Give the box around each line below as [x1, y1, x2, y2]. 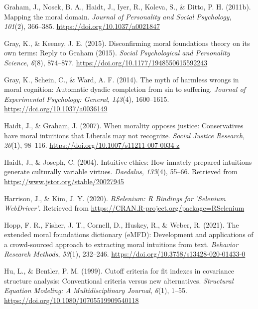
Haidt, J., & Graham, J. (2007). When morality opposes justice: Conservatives [4, 120, 244, 130]
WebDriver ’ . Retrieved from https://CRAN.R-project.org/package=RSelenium [4, 203, 245, 213]
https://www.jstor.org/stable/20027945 [4, 176, 124, 186]
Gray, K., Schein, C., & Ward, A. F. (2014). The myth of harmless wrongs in [4, 74, 239, 84]
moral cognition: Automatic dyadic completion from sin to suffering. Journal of [4, 84, 246, 94]
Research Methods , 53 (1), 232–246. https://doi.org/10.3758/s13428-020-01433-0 [4, 249, 246, 259]
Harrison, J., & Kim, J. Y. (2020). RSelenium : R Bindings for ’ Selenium [4, 193, 226, 203]
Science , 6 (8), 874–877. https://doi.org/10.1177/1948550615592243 [4, 57, 208, 67]
